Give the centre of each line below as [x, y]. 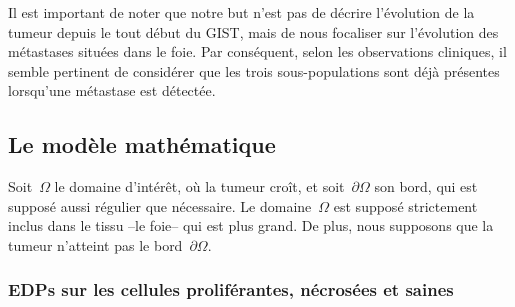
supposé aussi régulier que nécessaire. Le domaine [160, 205]
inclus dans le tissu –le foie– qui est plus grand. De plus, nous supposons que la [251, 225]
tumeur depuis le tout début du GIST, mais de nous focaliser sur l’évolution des [253, 31]
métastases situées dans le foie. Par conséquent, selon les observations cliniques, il [257, 51]
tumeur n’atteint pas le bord [95, 244]
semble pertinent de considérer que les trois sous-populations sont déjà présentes [254, 70]
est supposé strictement [405, 205]
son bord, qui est [426, 186]
